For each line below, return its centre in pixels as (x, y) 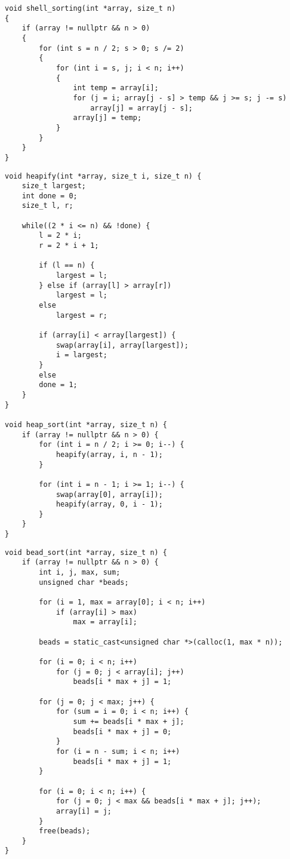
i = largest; (81, 355)
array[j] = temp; (107, 118)
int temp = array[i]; (116, 88)
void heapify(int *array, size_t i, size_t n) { (103, 176)
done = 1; (58, 385)
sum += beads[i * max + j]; (129, 721)
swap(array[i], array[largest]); (122, 345)
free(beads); (65, 831)
